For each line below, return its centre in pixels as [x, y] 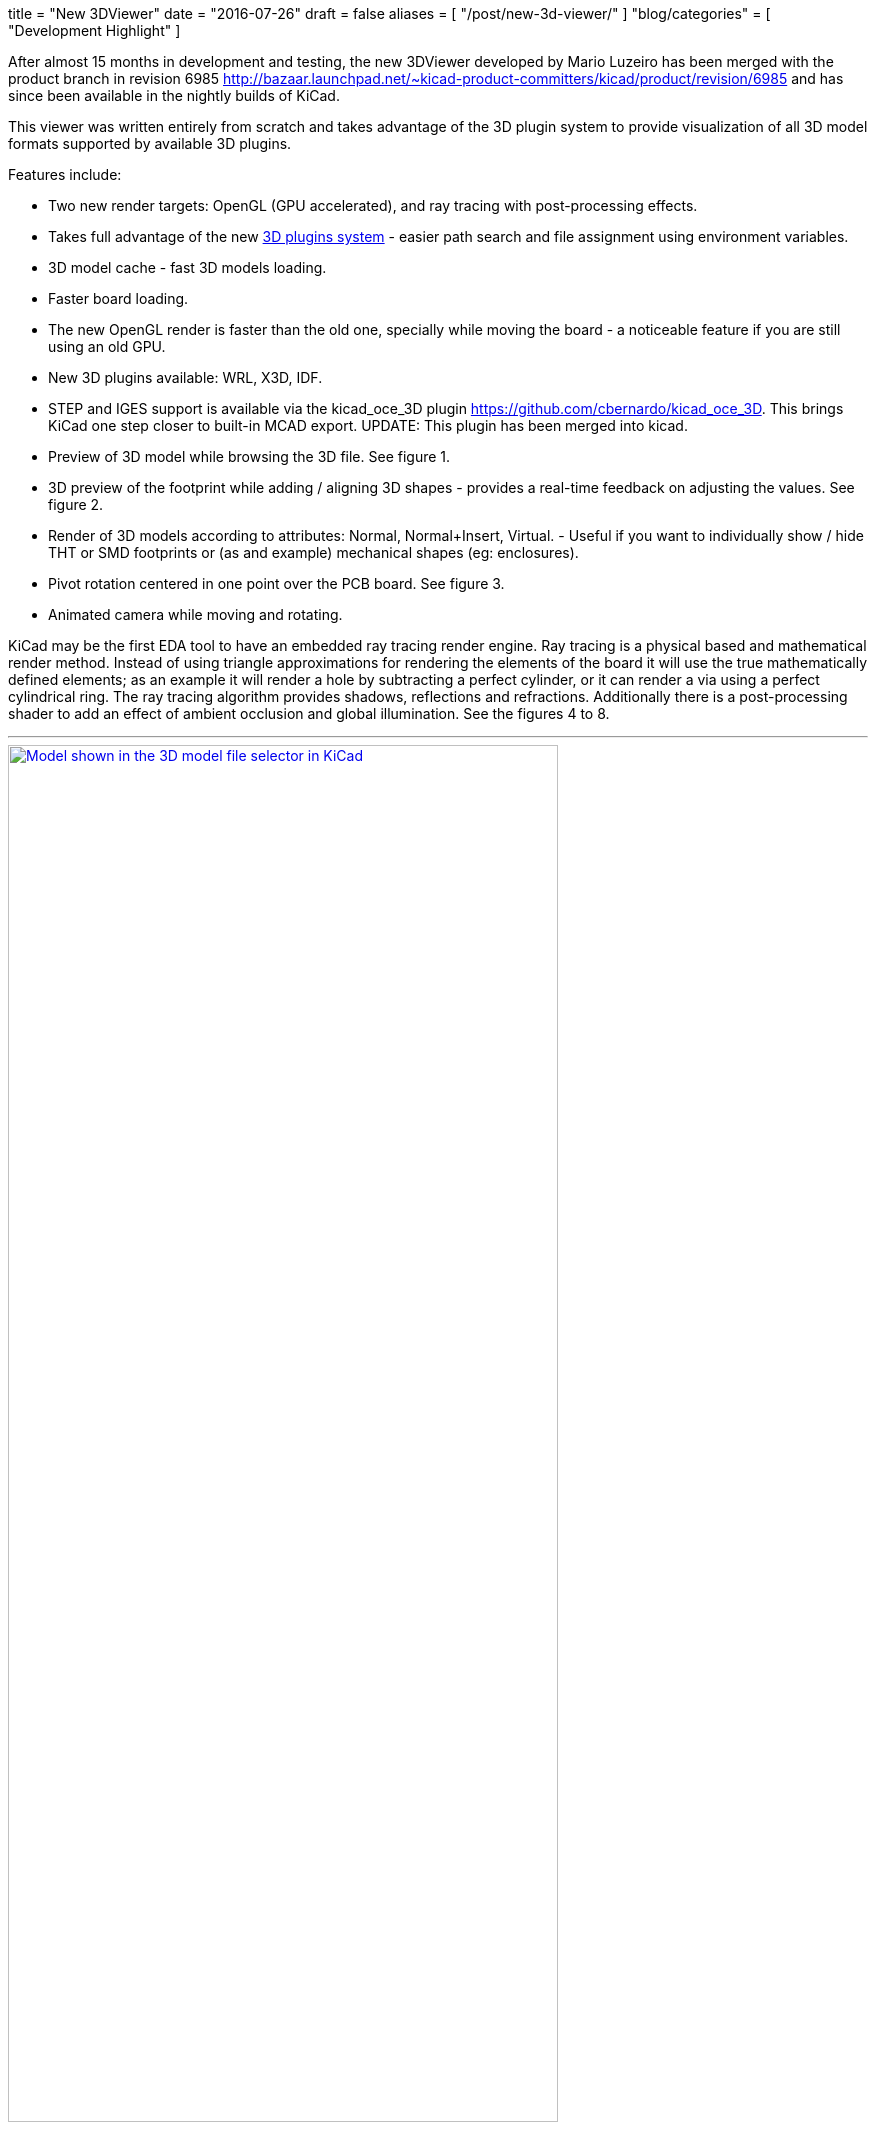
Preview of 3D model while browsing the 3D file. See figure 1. [249, 456]
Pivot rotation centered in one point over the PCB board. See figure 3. [276, 583]
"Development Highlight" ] [94, 30]
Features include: [65, 174]
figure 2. [76, 504]
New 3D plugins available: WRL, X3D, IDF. [185, 377]
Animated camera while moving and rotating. [195, 614]
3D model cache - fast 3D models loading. [187, 267]
